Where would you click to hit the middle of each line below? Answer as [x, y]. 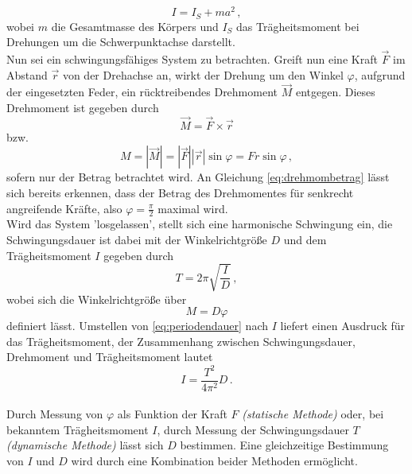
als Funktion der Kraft [172, 414]
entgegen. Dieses [335, 92]
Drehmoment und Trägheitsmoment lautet [110, 357]
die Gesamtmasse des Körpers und [135, 26]
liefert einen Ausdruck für [343, 326]
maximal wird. [193, 208]
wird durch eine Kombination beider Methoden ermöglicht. [214, 460]
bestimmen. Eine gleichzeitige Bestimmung [284, 445]
